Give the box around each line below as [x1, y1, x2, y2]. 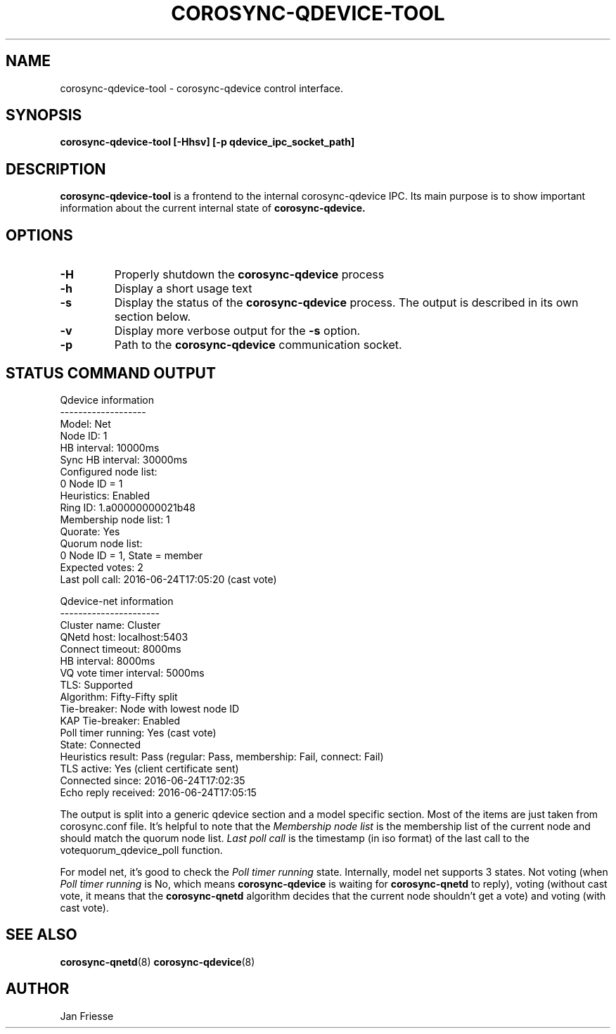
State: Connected [60, 738, 141, 751]
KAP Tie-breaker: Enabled [60, 714, 181, 727]
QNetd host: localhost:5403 [60, 630, 188, 643]
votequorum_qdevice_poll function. [60, 843, 223, 856]
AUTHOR [6, 980, 70, 998]
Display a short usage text [114, 281, 252, 296]
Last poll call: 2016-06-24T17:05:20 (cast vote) [60, 573, 277, 585]
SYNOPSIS [6, 106, 82, 125]
